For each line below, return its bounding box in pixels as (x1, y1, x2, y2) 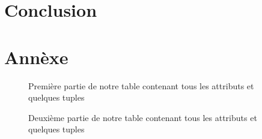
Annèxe (4, 44, 69, 69)
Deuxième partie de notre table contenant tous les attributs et (28, 111, 257, 123)
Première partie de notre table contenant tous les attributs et (28, 79, 254, 92)
